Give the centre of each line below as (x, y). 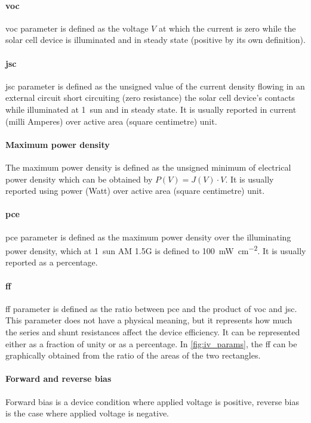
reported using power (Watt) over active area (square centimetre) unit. (135, 191)
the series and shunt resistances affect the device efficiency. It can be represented (153, 331)
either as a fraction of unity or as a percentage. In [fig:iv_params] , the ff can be (151, 343)
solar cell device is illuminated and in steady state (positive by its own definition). (155, 40)
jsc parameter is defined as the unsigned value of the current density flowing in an (155, 86)
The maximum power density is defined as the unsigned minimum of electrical (148, 167)
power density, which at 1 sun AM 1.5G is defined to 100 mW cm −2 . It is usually (156, 250)
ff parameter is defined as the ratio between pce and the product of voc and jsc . (151, 308)
